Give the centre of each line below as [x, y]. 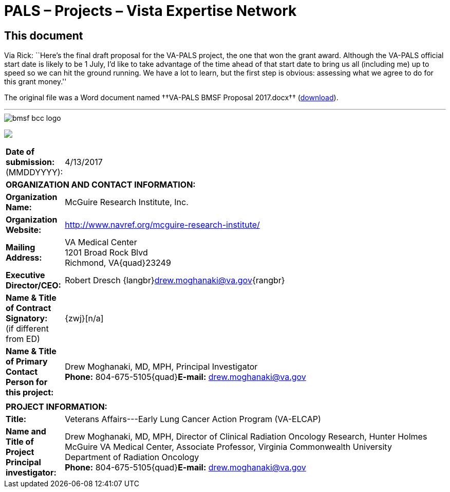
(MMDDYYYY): [34, 172]
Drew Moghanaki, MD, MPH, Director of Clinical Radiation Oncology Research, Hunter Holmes [246, 437]
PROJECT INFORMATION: [57, 407]
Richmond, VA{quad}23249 [118, 263]
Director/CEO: [33, 286]
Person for [27, 382]
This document [44, 35]
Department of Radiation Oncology [132, 457]
